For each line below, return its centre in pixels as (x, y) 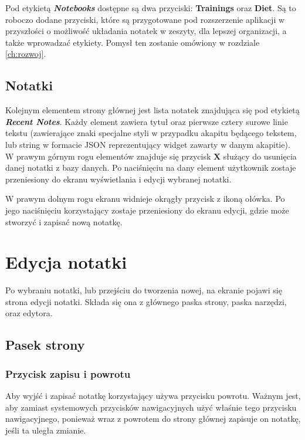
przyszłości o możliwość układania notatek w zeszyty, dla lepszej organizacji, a (146, 31)
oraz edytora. (29, 313)
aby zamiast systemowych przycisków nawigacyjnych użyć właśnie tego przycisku (151, 407)
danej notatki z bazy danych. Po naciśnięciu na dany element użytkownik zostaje (151, 167)
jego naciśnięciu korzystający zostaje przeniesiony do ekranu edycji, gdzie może (147, 210)
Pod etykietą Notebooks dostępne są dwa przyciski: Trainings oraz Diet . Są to (151, 8)
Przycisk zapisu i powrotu (68, 373)
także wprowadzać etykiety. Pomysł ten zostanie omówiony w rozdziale (133, 42)
